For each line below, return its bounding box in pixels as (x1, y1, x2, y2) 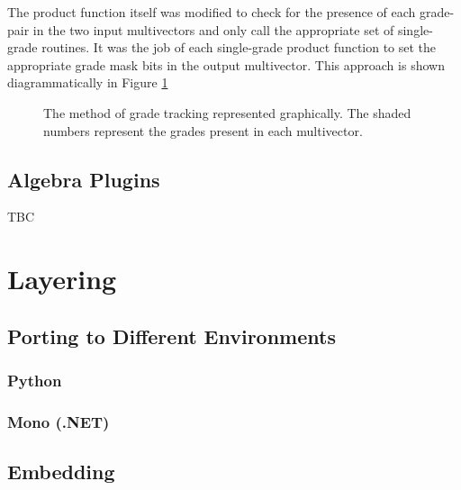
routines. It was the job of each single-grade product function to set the (41, 38, 437, 57)
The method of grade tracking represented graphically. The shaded (43, 103, 411, 122)
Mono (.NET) (7, 410, 110, 432)
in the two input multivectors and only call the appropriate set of (32, 20, 394, 39)
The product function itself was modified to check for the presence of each (7, 3, 416, 21)
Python (7, 369, 62, 392)
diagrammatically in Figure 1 (7, 73, 168, 92)
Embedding (7, 458, 115, 485)
